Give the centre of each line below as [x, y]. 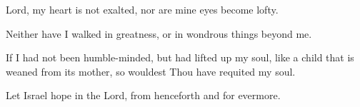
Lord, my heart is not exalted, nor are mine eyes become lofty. [142, 9]
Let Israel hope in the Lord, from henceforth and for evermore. [143, 95]
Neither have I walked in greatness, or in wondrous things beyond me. [159, 33]
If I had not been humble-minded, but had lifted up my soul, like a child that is [180, 57]
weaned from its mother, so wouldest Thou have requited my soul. [151, 71]
